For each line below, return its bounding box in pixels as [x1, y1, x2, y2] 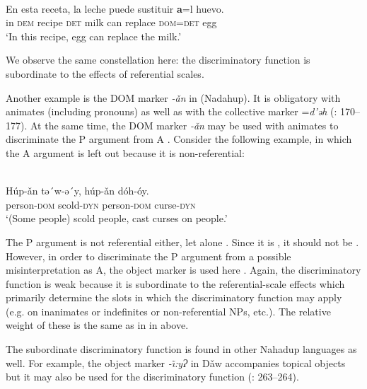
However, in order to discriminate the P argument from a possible [6, 248, 291, 263]
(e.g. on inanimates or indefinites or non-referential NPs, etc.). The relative [6, 303, 331, 318]
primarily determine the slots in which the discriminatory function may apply [6, 290, 342, 305]
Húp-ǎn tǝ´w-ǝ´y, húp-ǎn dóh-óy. [6, 183, 149, 198]
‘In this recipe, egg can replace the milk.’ [6, 28, 182, 43]
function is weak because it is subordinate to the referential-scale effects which [6, 276, 345, 291]
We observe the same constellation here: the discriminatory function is [6, 52, 310, 67]
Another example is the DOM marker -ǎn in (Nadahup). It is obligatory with [6, 90, 341, 105]
